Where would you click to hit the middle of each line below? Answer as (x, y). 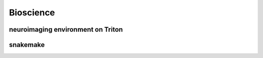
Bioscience (32, 12)
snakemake (27, 45)
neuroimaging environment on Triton (66, 29)
